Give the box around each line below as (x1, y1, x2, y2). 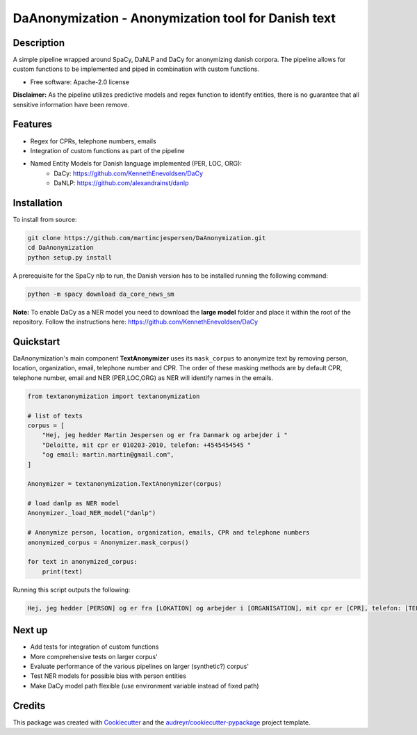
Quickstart (13, 335, 60, 347)
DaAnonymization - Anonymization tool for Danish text (13, 10, 336, 26)
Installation (13, 197, 63, 209)
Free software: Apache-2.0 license (30, 77, 130, 86)
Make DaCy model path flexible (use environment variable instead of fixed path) (30, 681, 260, 690)
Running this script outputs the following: (13, 585, 131, 594)
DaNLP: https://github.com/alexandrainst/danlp (54, 179, 189, 187)
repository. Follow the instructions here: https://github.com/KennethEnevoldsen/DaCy (13, 317, 259, 326)
